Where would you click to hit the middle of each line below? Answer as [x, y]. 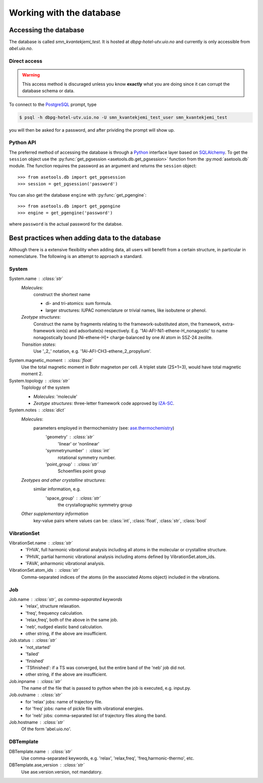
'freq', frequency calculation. [54, 613]
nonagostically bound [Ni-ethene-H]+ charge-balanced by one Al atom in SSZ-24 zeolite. [123, 338]
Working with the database [65, 13]
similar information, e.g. [57, 489]
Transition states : [38, 344]
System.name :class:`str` [36, 279]
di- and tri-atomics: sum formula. [79, 303]
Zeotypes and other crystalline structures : [64, 480]
